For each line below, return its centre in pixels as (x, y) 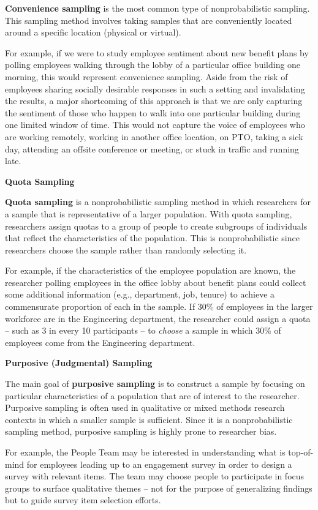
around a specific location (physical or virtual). (93, 32)
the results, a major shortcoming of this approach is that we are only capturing (154, 101)
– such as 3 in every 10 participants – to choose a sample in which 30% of (143, 330)
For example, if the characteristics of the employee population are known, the (150, 270)
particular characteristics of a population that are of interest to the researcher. (152, 395)
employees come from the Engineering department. (100, 342)
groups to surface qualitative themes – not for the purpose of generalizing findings (159, 488)
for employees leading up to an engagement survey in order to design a (159, 464)
